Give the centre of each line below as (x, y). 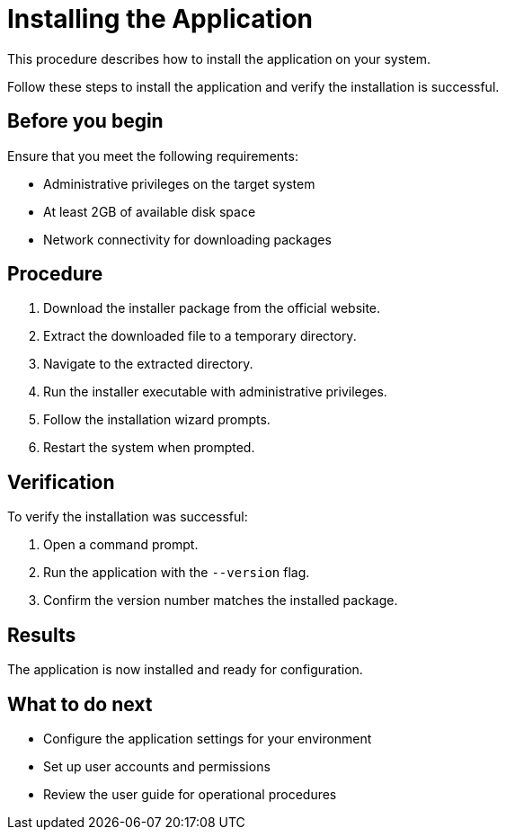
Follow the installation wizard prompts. (157, 420)
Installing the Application (160, 19)
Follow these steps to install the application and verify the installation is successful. (253, 86)
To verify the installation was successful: (128, 517)
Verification (61, 482)
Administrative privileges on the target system (179, 183)
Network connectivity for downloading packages (187, 239)
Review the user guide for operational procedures (190, 794)
